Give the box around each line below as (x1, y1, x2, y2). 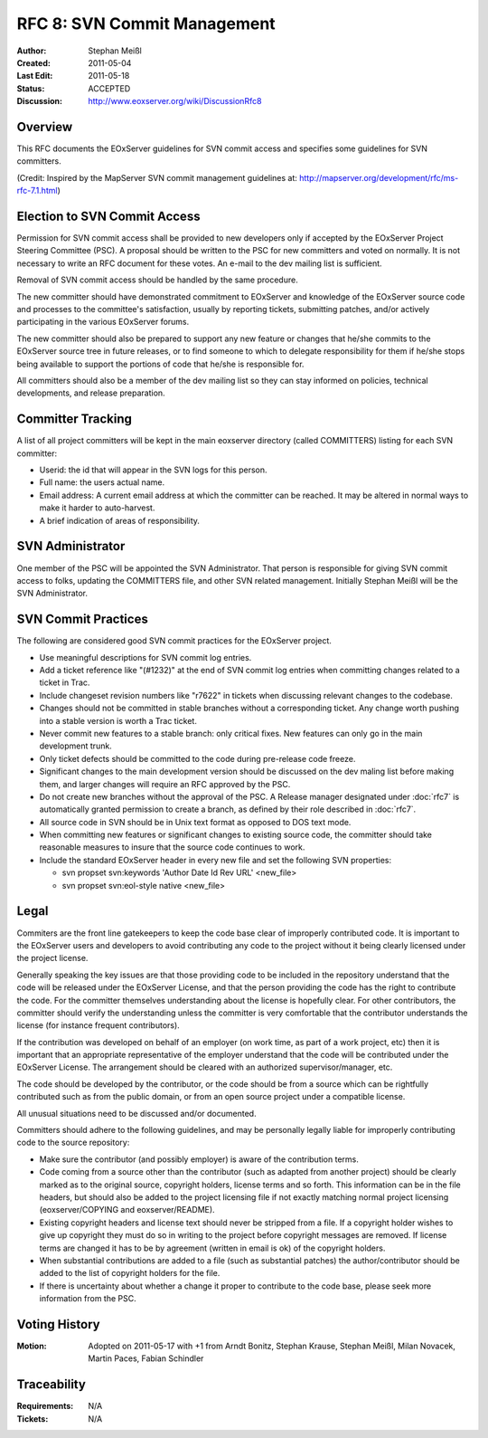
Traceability (16, 1376, 86, 1393)
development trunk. (39, 740, 112, 751)
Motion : (16, 1340, 47, 1352)
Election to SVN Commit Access (16, 209, 201, 224)
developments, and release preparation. (16, 387, 166, 398)
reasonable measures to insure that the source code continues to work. (39, 842, 305, 852)
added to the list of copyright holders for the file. (39, 1268, 221, 1279)
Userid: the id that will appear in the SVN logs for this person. (39, 464, 267, 475)
